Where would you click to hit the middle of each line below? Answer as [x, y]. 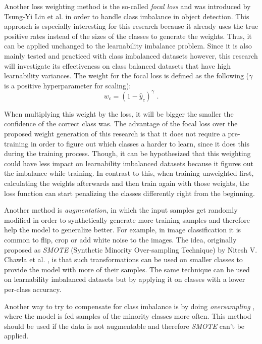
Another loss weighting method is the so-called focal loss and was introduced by [127, 6]
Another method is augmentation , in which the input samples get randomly [121, 210]
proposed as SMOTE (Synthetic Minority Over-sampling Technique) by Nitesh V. [131, 249]
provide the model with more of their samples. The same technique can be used [127, 269]
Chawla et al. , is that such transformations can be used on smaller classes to [123, 259]
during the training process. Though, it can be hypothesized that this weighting [127, 153]
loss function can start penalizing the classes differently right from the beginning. [129, 193]
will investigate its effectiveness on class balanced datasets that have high [117, 65]
